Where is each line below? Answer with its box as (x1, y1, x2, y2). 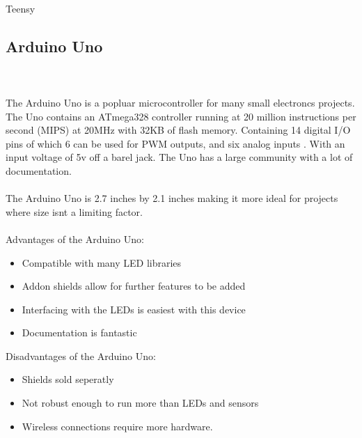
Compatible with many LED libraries (22, 255, 182, 269)
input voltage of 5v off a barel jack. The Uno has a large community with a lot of (6, 150, 353, 164)
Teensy (6, 1, 36, 15)
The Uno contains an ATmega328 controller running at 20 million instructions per (6, 109, 356, 123)
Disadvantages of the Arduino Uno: (6, 348, 156, 363)
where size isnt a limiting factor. (6, 204, 143, 219)
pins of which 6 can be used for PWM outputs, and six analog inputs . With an (6, 136, 345, 150)
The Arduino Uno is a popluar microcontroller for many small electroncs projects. (6, 95, 355, 109)
